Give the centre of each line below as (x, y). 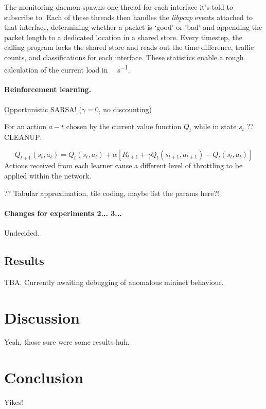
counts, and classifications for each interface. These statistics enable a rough (124, 57)
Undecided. (22, 232)
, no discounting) (125, 109)
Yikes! (14, 402)
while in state (215, 126)
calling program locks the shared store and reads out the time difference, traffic (129, 47)
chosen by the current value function (124, 126)
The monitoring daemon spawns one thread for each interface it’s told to (119, 7)
